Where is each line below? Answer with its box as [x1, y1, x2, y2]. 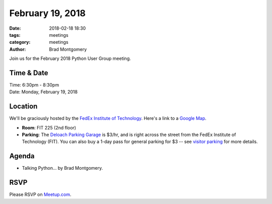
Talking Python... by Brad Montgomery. [22, 165, 103, 171]
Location [9, 102, 38, 111]
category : [9, 39, 31, 45]
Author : [9, 46, 26, 52]
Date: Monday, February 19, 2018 [9, 89, 78, 95]
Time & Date [9, 69, 48, 77]
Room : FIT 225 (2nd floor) [22, 124, 77, 130]
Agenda [9, 152, 35, 161]
